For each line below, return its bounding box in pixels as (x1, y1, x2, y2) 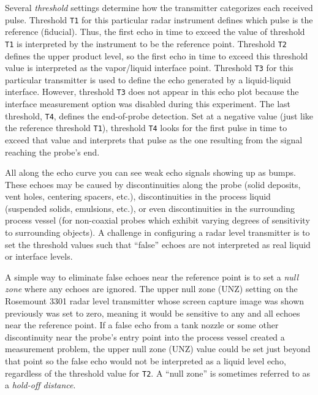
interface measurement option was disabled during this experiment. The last (5, 97, 291, 110)
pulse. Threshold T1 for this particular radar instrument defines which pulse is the (5, 13, 313, 26)
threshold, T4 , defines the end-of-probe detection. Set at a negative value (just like (5, 109, 314, 122)
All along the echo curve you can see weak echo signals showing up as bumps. (5, 166, 296, 179)
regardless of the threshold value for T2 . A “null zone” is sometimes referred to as (5, 366, 311, 379)
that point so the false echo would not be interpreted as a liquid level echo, (5, 355, 286, 367)
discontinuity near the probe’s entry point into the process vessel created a (5, 330, 285, 343)
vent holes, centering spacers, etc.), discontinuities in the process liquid (5, 190, 271, 203)
